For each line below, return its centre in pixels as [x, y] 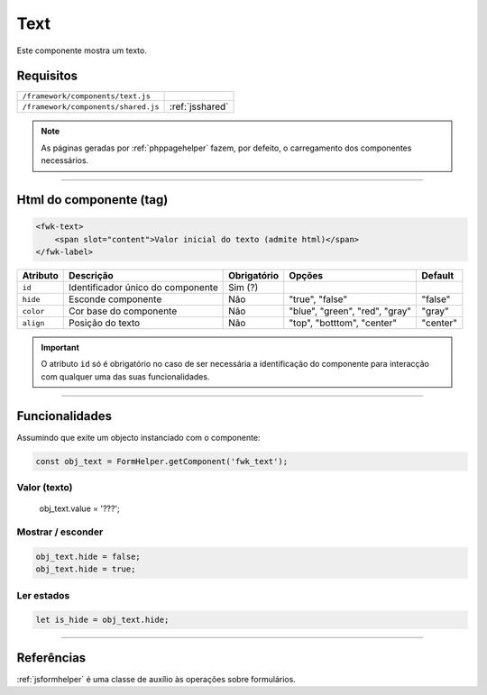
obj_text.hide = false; [88, 556]
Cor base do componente [123, 311]
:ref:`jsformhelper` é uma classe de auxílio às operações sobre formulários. [156, 679]
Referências [51, 658]
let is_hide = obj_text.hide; [102, 620]
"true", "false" [318, 299]
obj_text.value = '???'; [80, 508]
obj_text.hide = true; [86, 569]
